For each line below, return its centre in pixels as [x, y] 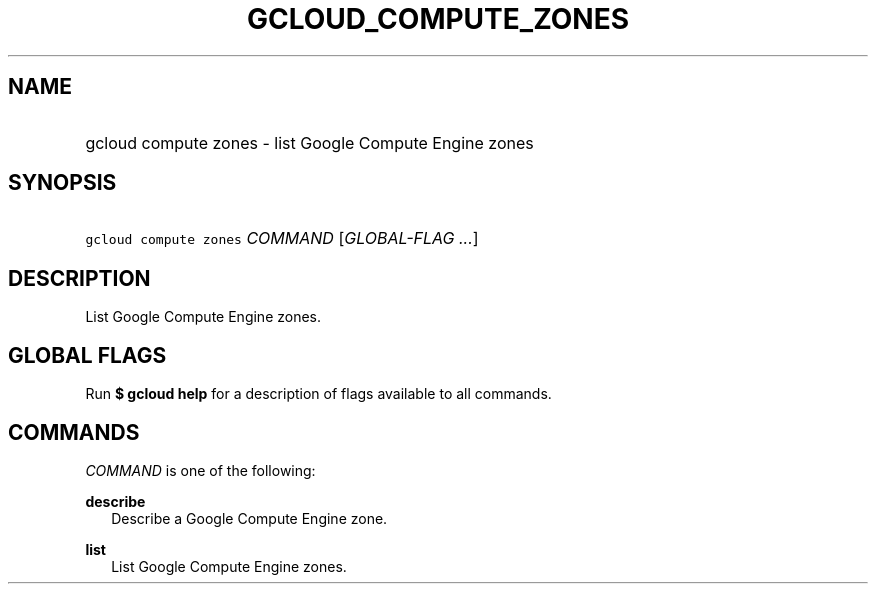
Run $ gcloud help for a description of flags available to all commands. [318, 394]
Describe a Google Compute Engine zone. [249, 518]
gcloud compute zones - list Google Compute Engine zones [309, 142]
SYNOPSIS [62, 183]
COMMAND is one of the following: [200, 470]
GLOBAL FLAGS [87, 355]
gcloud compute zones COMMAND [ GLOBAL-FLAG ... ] [282, 238]
